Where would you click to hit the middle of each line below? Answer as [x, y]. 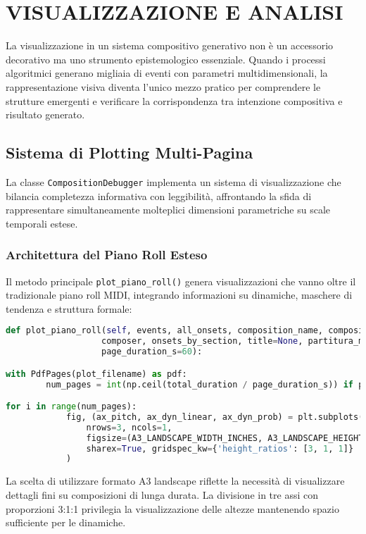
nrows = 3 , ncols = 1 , [129, 427]
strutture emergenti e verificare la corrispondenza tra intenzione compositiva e [174, 100]
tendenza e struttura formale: [69, 308]
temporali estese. [42, 223]
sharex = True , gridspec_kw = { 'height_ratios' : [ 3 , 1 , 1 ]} [220, 448]
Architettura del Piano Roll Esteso [107, 255]
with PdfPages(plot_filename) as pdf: [96, 374]
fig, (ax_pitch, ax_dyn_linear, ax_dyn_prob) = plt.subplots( [215, 417]
